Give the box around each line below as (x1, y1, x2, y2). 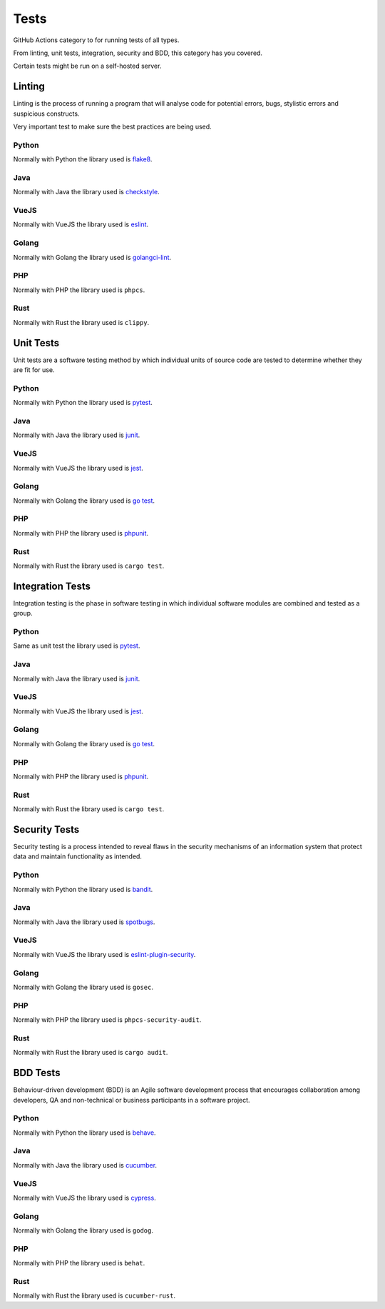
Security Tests (13, 823, 80, 836)
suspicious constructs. (13, 109, 80, 118)
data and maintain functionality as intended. (13, 852, 143, 861)
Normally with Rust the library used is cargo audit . (13, 1048, 168, 1057)
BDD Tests (13, 1067, 61, 1079)
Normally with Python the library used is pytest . (13, 398, 153, 407)
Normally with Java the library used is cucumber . (13, 1160, 157, 1169)
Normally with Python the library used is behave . (13, 1128, 156, 1137)
